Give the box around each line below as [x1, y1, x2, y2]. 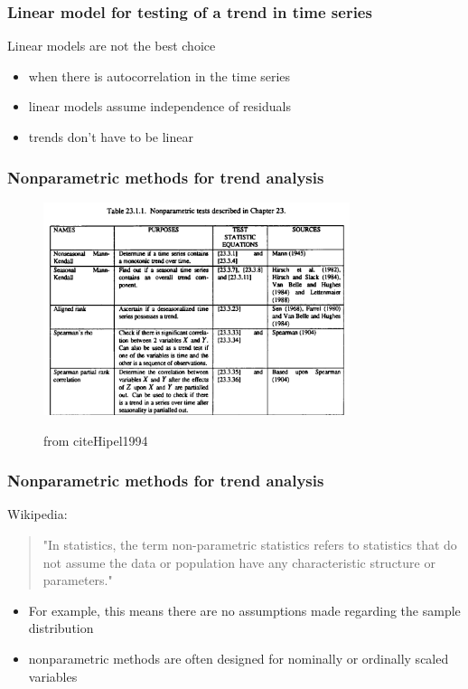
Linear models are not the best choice [7, 36, 216, 55]
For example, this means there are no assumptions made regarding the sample [28, 600, 461, 619]
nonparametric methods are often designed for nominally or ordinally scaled [28, 648, 449, 667]
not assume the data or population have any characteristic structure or [42, 552, 435, 571]
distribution [28, 618, 94, 637]
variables [28, 666, 78, 685]
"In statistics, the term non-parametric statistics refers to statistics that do [42, 534, 457, 553]
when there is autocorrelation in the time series [28, 66, 291, 85]
